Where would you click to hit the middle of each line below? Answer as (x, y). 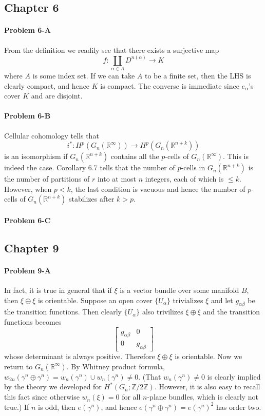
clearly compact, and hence (47, 85)
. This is (236, 156)
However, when (28, 189)
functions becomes (33, 322)
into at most (117, 179)
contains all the (135, 156)
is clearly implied (234, 376)
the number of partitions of (47, 179)
